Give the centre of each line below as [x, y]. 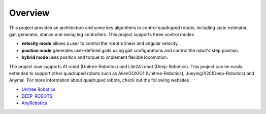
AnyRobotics [34, 103]
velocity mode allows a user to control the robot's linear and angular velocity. [100, 43]
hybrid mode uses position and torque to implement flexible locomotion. [95, 57]
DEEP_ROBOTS [37, 96]
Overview [29, 13]
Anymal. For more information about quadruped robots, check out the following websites [99, 80]
